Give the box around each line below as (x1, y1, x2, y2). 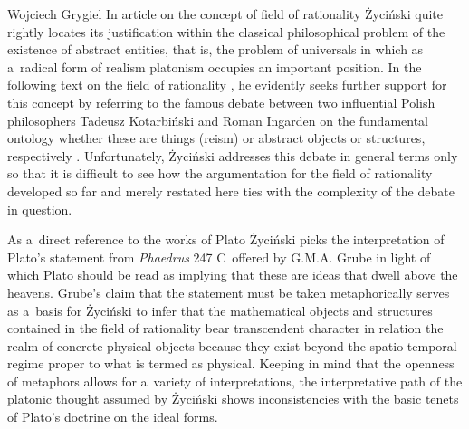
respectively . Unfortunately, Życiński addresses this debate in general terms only (7, 146, 458, 165)
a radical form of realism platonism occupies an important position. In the (7, 57, 422, 76)
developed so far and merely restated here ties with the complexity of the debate (7, 181, 455, 200)
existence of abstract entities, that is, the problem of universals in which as (7, 40, 424, 59)
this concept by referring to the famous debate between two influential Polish (7, 92, 435, 111)
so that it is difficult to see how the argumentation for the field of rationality (7, 164, 433, 183)
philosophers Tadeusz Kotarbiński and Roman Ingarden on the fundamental (7, 110, 429, 129)
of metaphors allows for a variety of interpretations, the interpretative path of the (7, 371, 463, 390)
